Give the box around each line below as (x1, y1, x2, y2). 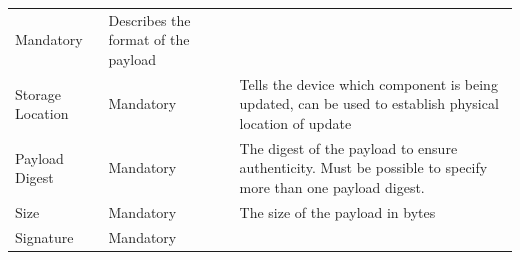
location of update (239, 112, 352, 133)
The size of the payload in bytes (239, 201, 436, 222)
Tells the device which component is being (239, 73, 498, 94)
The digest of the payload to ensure (239, 137, 458, 158)
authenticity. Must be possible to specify (239, 157, 488, 178)
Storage (15, 83, 61, 104)
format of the (108, 29, 190, 50)
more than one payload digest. (239, 177, 425, 197)
